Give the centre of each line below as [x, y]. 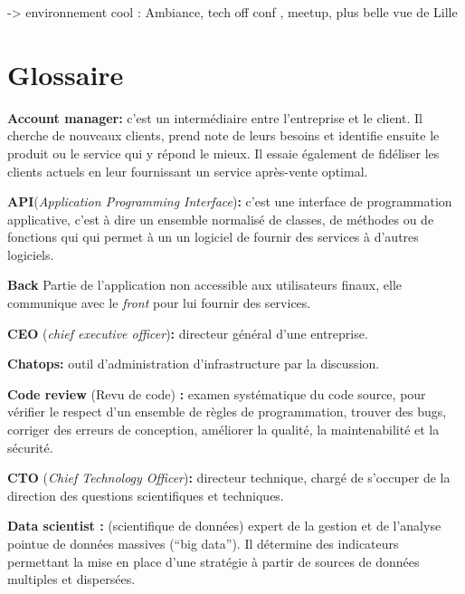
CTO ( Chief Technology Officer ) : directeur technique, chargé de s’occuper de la [229, 478]
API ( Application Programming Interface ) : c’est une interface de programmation [230, 201]
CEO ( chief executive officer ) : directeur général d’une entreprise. [188, 333]
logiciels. [31, 254]
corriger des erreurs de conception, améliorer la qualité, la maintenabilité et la [223, 430]
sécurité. [30, 447]
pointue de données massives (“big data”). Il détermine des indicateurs [203, 543]
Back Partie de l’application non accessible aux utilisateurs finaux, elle [205, 285]
